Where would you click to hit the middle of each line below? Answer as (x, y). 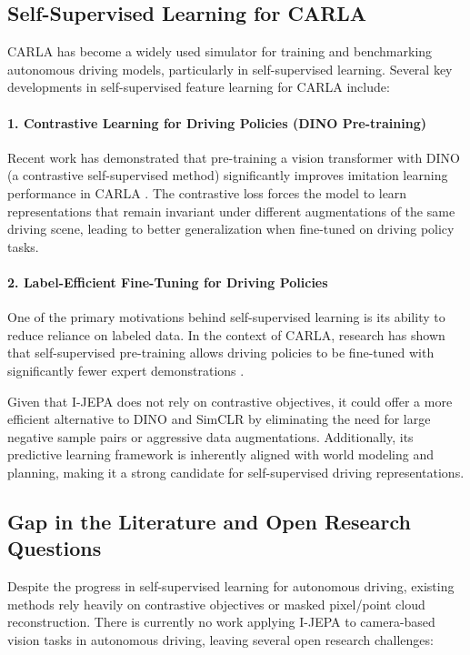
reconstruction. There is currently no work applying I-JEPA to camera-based (221, 622)
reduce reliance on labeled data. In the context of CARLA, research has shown (226, 334)
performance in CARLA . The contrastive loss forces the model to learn (207, 192)
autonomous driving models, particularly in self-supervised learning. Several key (230, 69)
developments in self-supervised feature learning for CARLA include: (199, 87)
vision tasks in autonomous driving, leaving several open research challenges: (220, 639)
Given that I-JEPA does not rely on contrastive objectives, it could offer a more (230, 401)
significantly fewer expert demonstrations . (126, 370)
